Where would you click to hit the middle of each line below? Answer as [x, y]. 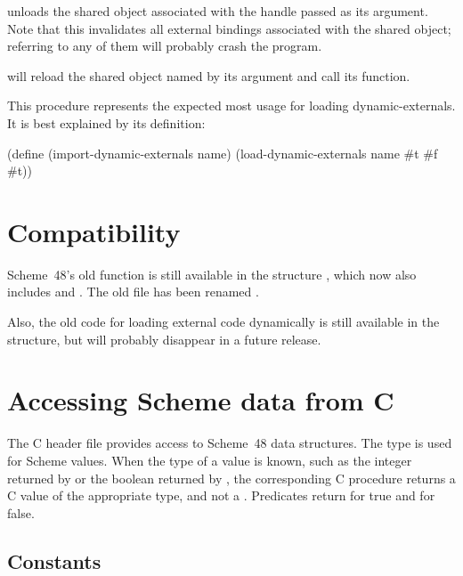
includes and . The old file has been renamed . [133, 292]
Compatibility [94, 231]
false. [21, 512]
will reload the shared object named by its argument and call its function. [209, 75]
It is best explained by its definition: [106, 122]
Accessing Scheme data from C [201, 400]
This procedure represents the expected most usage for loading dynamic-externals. [231, 105]
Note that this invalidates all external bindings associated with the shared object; [229, 28]
